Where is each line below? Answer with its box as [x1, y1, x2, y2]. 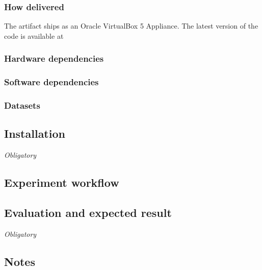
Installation [4, 126, 65, 141]
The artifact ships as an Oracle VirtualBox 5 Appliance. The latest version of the [4, 20, 258, 31]
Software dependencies [4, 76, 99, 88]
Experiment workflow [4, 175, 119, 190]
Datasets [4, 99, 40, 112]
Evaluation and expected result [4, 204, 172, 220]
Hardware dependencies [4, 52, 104, 65]
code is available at [4, 30, 64, 41]
